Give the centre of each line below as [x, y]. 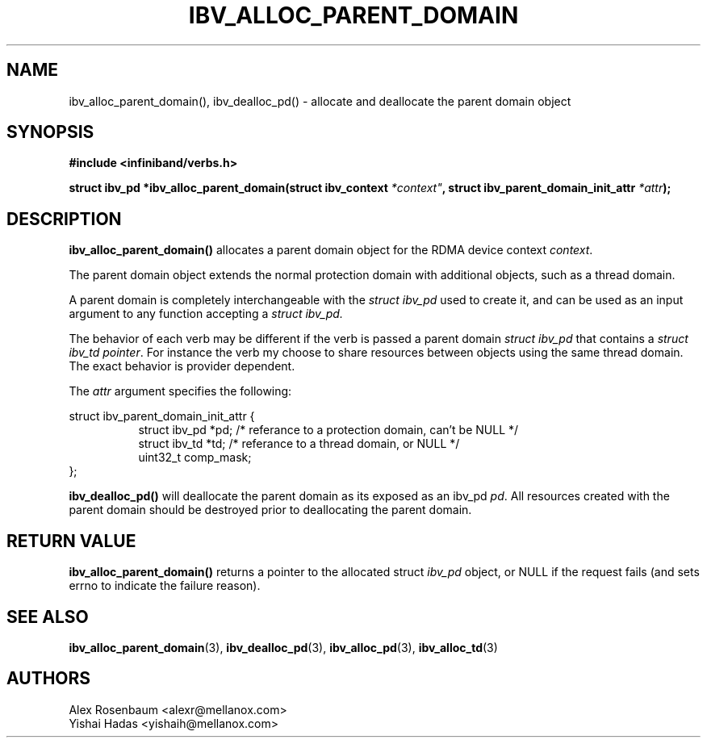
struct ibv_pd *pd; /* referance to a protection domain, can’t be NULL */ [328, 430]
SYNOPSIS [50, 132]
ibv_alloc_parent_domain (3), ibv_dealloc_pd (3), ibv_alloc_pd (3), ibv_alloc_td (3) [283, 647]
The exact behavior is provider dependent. [182, 366]
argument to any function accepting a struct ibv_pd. [206, 314]
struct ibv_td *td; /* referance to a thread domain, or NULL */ [299, 444]
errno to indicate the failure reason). [165, 586]
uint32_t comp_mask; [195, 458]
